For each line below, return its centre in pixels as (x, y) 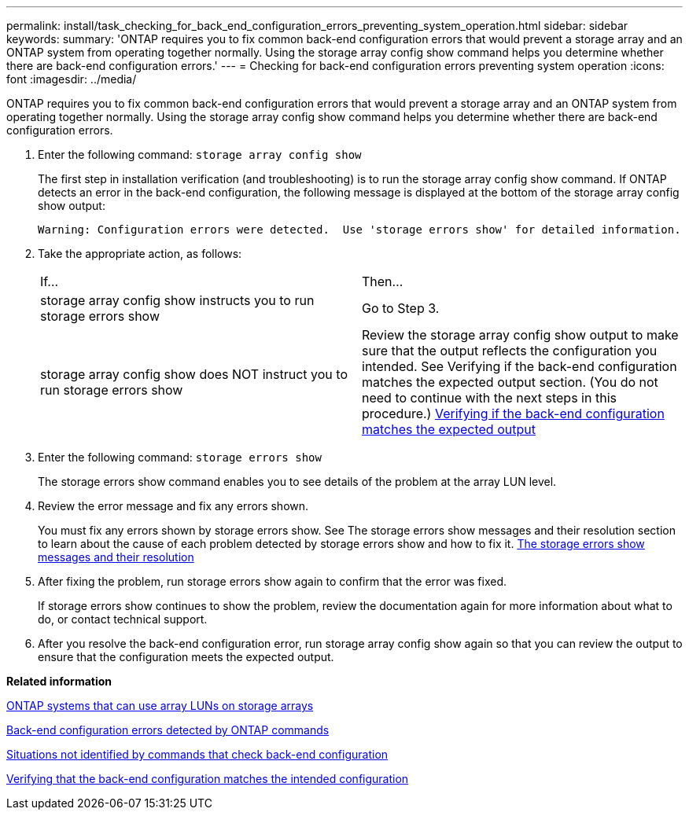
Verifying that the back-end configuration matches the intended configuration (208, 779)
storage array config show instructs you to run (177, 300)
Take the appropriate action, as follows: (140, 254)
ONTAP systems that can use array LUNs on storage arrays (160, 706)
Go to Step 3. (401, 308)
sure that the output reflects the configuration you (510, 351)
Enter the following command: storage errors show (180, 457)
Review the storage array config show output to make (520, 335)
